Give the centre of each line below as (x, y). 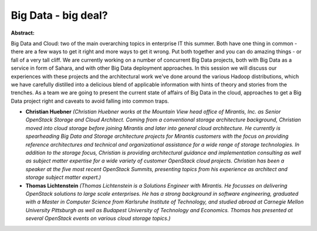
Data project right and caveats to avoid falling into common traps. (90, 101)
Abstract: (23, 33)
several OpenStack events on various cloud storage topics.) (98, 218)
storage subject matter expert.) (63, 177)
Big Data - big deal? (59, 15)
